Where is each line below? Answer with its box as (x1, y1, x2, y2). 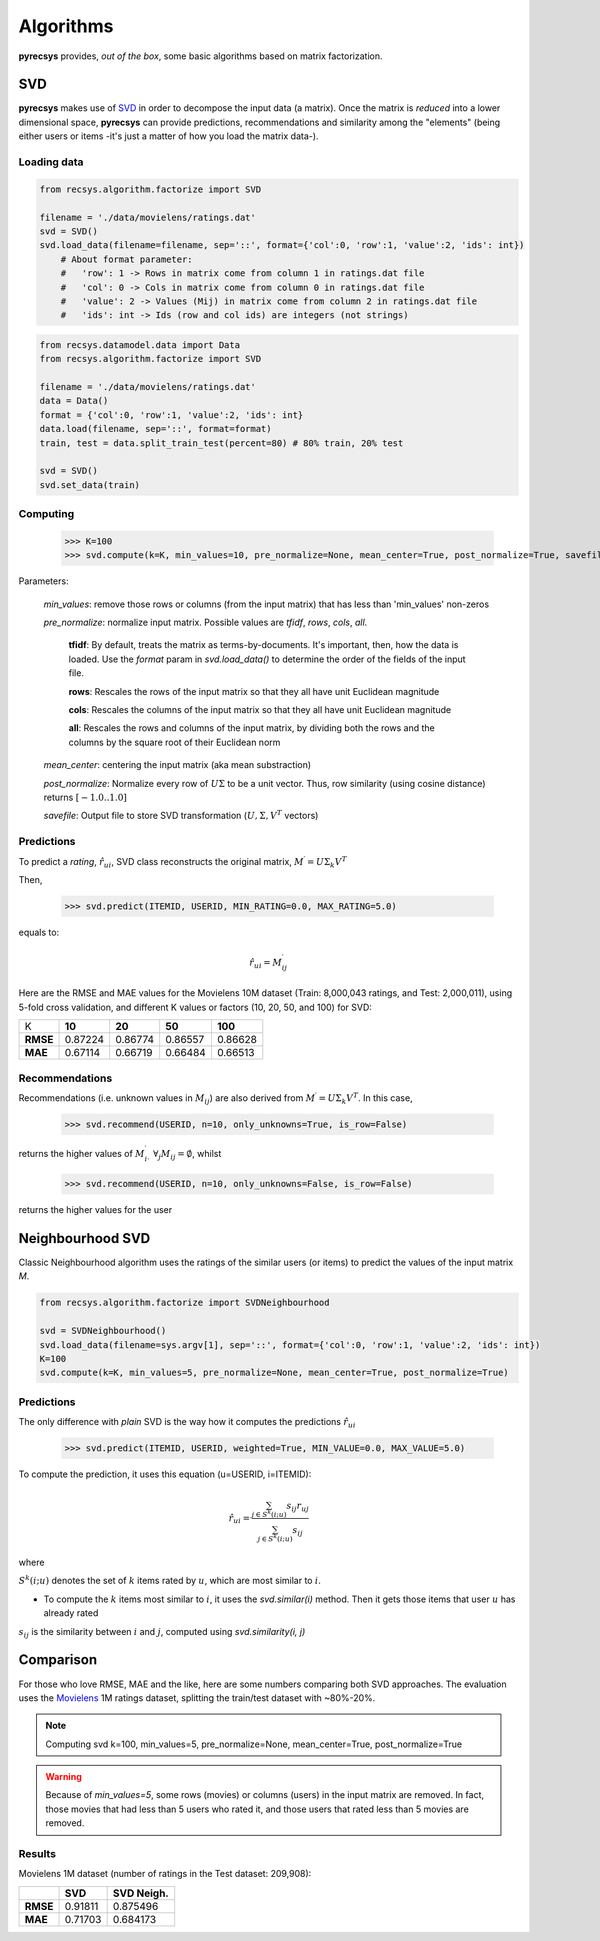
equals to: (18, 926, 60, 938)
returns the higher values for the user (18, 1204, 173, 1216)
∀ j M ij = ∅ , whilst (153, 1147, 222, 1162)
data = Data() (39, 395, 109, 407)
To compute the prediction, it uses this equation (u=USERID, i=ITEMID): (18, 1468, 312, 1480)
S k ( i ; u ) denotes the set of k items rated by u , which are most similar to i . (18, 1573, 322, 1587)
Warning (45, 1771, 82, 1783)
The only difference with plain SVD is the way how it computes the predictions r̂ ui (18, 1416, 356, 1430)
